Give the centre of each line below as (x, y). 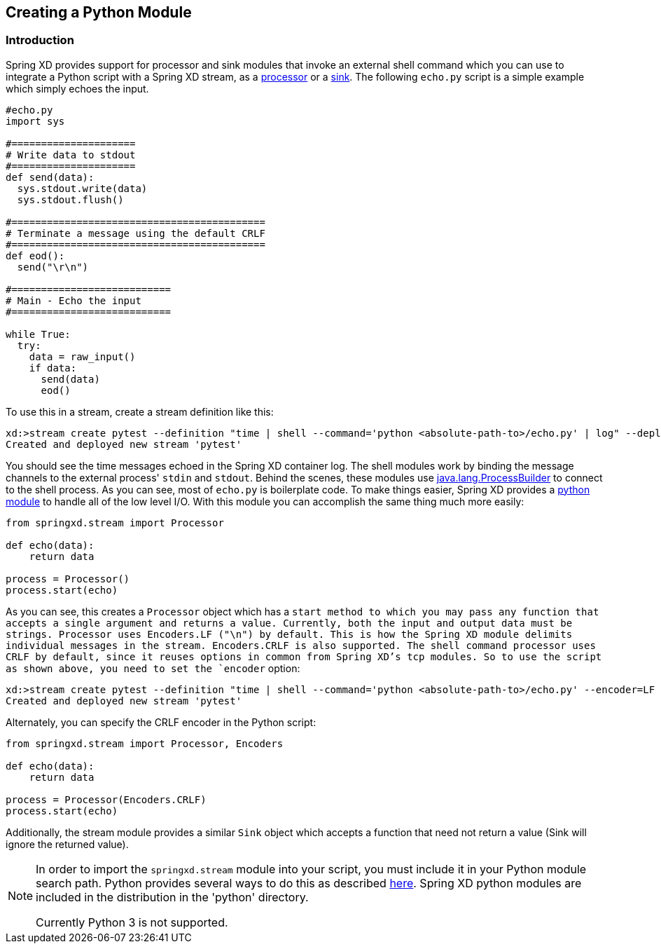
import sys (35, 121)
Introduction (40, 40)
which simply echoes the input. (77, 88)
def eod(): (35, 255)
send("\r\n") (53, 267)
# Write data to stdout (71, 155)
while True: (38, 334)
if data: (53, 368)
